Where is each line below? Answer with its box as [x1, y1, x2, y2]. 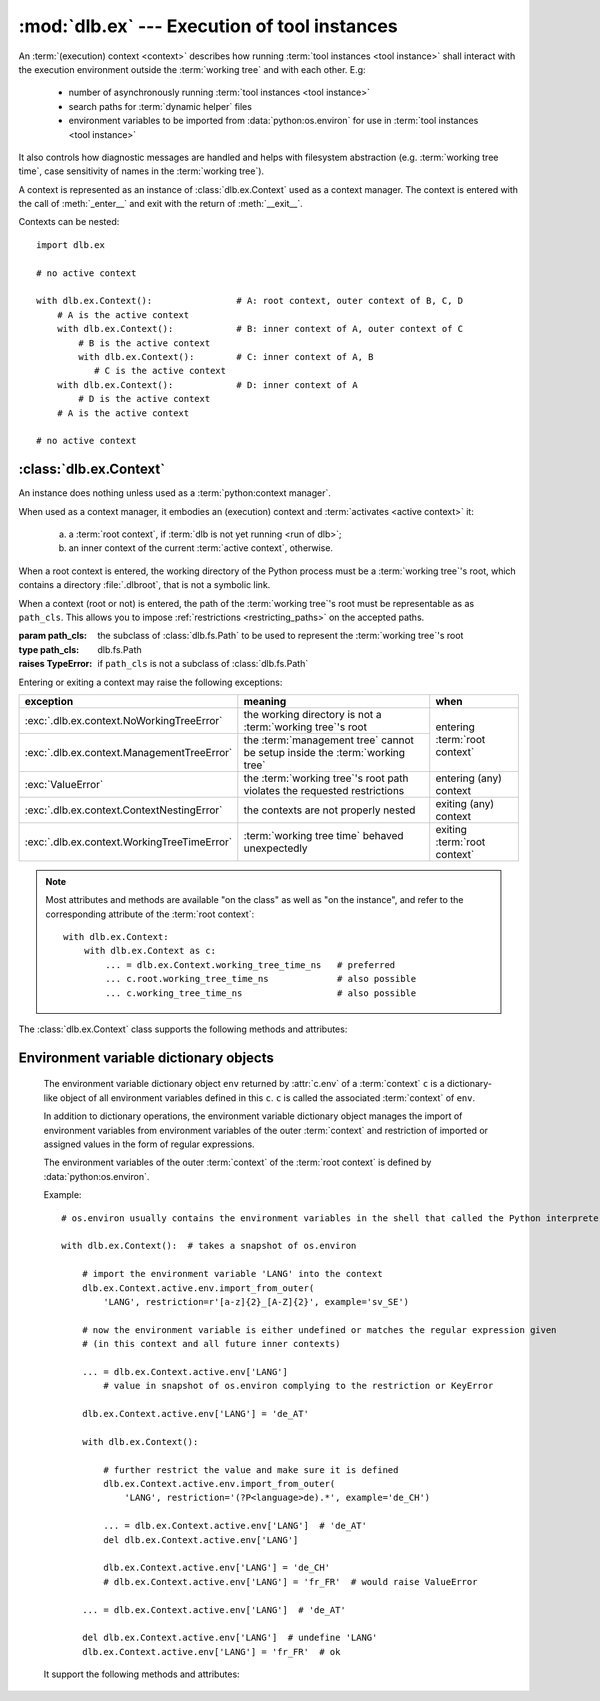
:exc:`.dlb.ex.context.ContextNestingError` [24, 803, 223, 817]
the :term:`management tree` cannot [243, 733, 415, 747]
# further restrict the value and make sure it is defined [103, 1464, 399, 1475]
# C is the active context [93, 365, 227, 377]
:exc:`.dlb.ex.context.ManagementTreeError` [24, 745, 233, 759]
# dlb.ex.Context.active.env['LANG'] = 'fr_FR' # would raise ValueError [103, 1576, 478, 1587]
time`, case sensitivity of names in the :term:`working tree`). [18, 165, 265, 177]
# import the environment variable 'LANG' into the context [81, 1268, 384, 1280]
